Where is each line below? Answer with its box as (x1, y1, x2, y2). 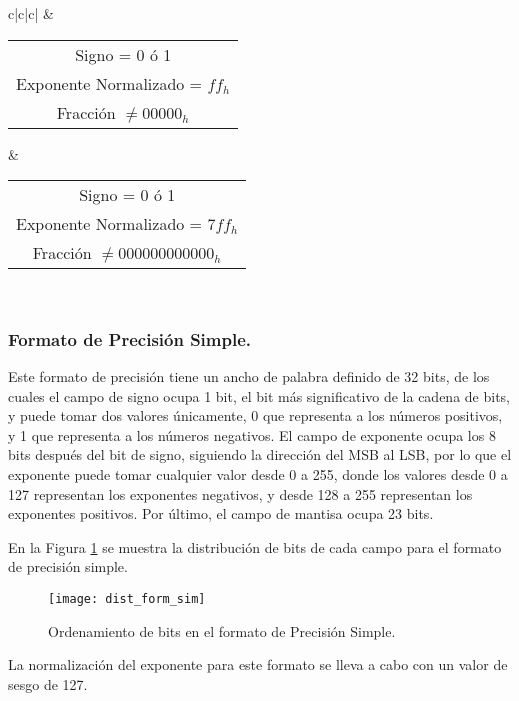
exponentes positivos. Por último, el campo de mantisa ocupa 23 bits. (8, 503, 434, 524)
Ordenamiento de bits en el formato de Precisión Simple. (48, 620, 396, 641)
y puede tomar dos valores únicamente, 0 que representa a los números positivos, (8, 405, 503, 426)
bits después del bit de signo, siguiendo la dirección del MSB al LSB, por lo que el (8, 444, 512, 465)
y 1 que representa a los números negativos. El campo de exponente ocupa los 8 (8, 424, 496, 445)
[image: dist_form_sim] (48, 591, 206, 606)
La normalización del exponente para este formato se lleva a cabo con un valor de (8, 654, 508, 675)
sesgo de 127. (8, 673, 88, 694)
